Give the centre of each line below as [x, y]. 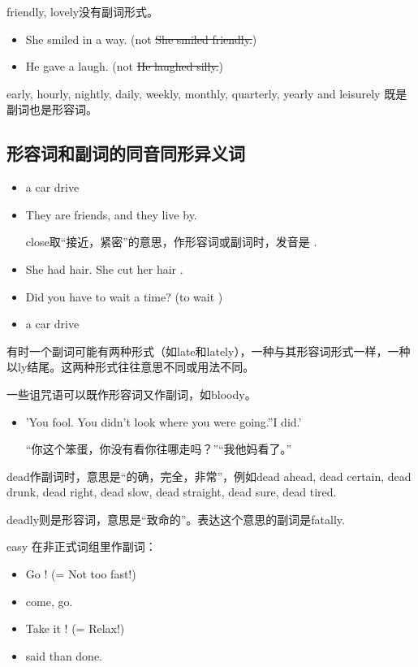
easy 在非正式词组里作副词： [82, 546]
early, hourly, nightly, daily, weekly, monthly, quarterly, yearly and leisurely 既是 [207, 93]
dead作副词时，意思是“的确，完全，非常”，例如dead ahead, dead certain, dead [209, 476]
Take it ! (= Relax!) [75, 628]
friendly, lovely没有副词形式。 [83, 11]
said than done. [64, 655]
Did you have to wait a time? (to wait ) [124, 296]
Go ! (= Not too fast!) [81, 574]
